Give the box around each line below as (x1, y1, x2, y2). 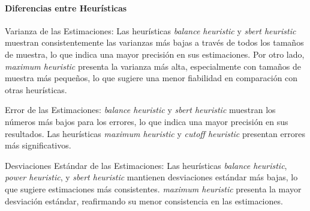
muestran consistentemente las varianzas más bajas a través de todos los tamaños (5, 36, 304, 49)
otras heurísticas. (5, 83, 67, 96)
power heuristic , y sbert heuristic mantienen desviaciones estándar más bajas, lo (5, 171, 298, 183)
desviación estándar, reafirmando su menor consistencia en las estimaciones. (5, 194, 283, 207)
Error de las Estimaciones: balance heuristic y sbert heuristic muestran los (5, 103, 276, 116)
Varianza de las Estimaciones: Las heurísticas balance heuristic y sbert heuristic (5, 24, 296, 37)
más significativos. (5, 139, 71, 151)
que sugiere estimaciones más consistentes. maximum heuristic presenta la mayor (5, 182, 302, 195)
